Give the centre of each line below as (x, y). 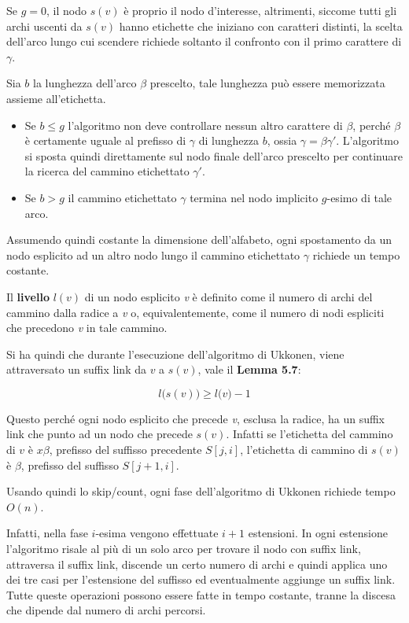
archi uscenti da (44, 26)
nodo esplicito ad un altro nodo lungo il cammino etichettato (153, 254)
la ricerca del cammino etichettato (107, 171)
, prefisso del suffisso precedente (125, 450)
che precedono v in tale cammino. (87, 328)
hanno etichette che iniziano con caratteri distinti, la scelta (261, 26)
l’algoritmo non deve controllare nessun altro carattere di (205, 125)
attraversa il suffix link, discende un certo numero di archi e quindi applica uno (197, 564)
